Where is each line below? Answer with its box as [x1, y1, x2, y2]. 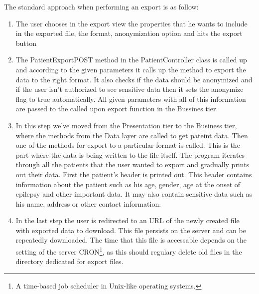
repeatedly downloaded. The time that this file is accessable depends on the [15, 235, 247, 245]
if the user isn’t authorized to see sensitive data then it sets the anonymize [15, 84, 244, 94]
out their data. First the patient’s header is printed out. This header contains [15, 169, 252, 179]
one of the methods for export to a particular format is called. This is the [15, 140, 240, 150]
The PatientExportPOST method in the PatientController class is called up [15, 54, 247, 65]
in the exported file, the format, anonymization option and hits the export [15, 28, 243, 38]
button [15, 37, 37, 48]
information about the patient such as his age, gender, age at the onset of [15, 179, 241, 189]
